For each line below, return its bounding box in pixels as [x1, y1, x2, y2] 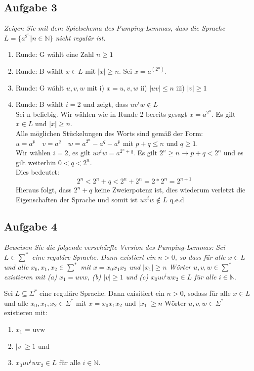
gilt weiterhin [15, 157, 56, 167]
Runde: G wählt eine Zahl [15, 49, 94, 59]
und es [223, 147, 244, 158]
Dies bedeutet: [15, 167, 59, 177]
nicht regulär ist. [55, 32, 106, 43]
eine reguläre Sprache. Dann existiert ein [32, 251, 156, 262]
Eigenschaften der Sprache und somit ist [15, 194, 138, 205]
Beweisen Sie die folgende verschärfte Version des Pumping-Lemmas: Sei [4, 241, 225, 252]
